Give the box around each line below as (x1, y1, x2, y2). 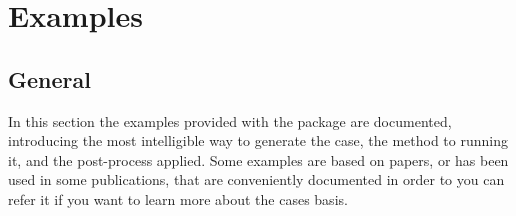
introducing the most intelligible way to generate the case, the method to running (8, 130, 508, 151)
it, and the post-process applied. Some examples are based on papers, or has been (8, 149, 509, 170)
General (8, 63, 91, 94)
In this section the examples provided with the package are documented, (8, 110, 452, 131)
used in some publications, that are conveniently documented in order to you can (8, 169, 505, 190)
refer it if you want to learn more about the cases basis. (8, 188, 348, 209)
